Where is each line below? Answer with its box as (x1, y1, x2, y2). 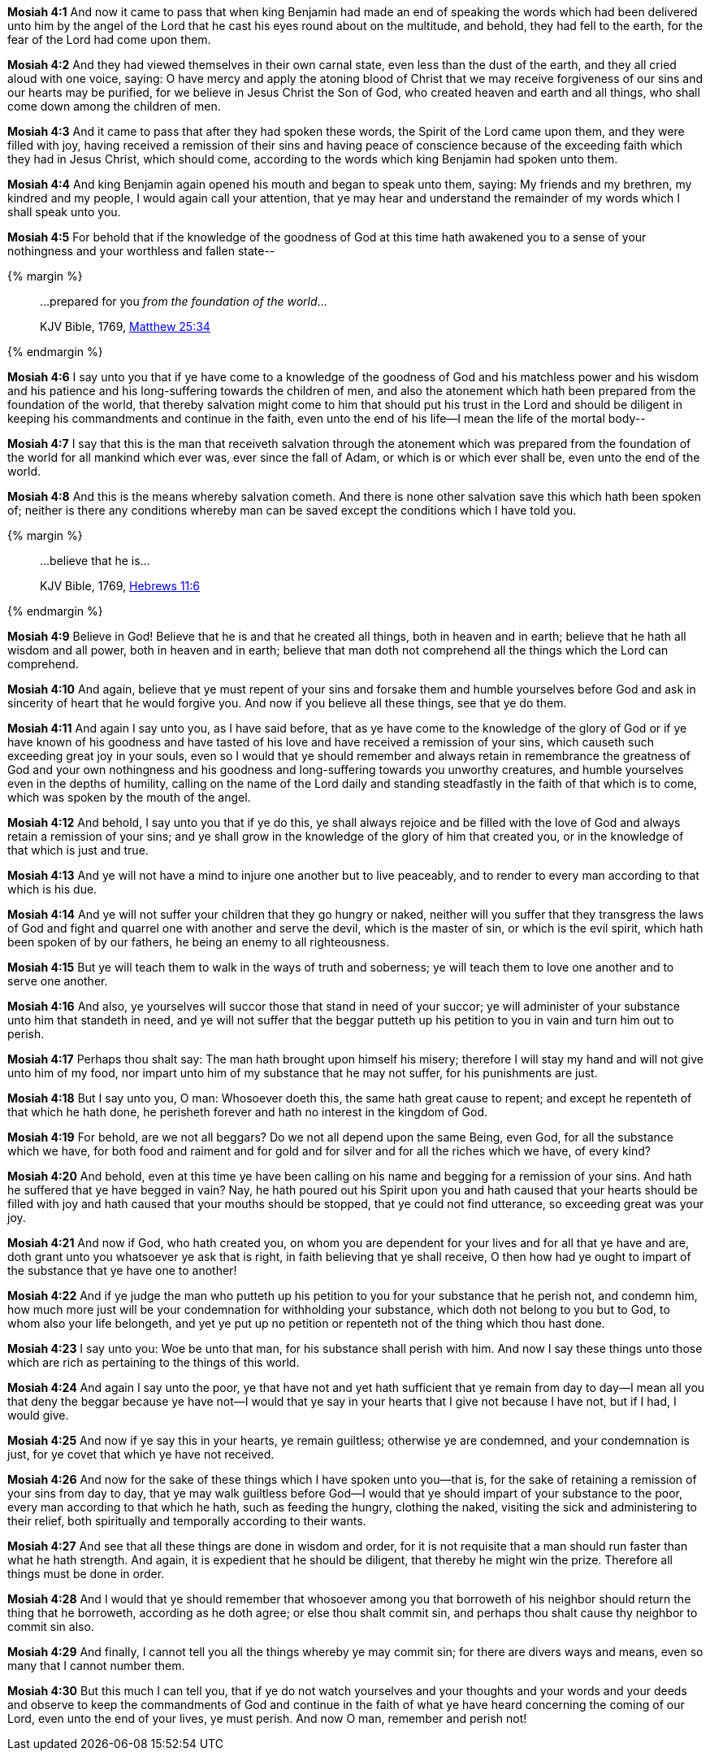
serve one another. (7, 974, 108, 988)
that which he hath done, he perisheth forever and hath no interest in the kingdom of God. (7, 1105, 488, 1119)
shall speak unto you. (7, 205, 121, 219)
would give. (7, 1408, 69, 1422)
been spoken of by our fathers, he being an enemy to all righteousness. (7, 935, 389, 949)
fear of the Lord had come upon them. (7, 33, 211, 46)
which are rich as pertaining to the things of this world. (7, 1355, 300, 1369)
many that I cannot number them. (7, 1659, 185, 1672)
